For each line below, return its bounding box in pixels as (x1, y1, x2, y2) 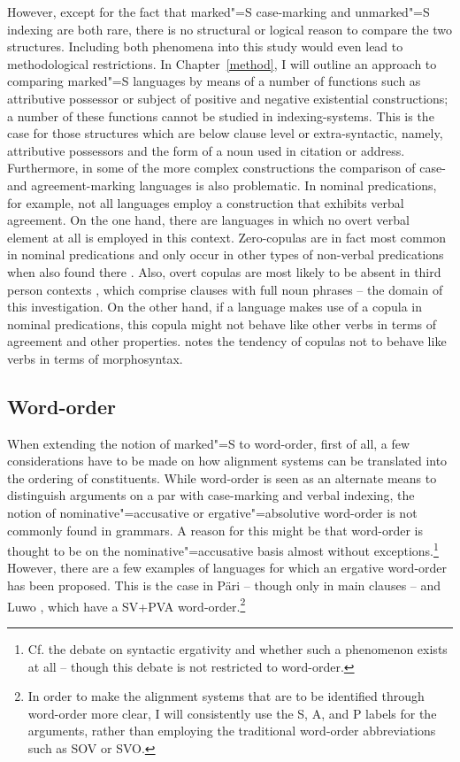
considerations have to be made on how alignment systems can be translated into (7, 451, 448, 470)
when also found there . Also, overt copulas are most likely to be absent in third (7, 262, 441, 281)
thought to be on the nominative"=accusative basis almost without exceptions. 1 (7, 539, 439, 559)
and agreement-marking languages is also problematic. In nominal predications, (7, 175, 437, 194)
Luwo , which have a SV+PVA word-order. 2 (7, 594, 246, 615)
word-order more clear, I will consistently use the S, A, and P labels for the (27, 704, 437, 722)
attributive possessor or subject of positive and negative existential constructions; (7, 89, 448, 107)
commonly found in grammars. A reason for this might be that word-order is (7, 520, 423, 539)
